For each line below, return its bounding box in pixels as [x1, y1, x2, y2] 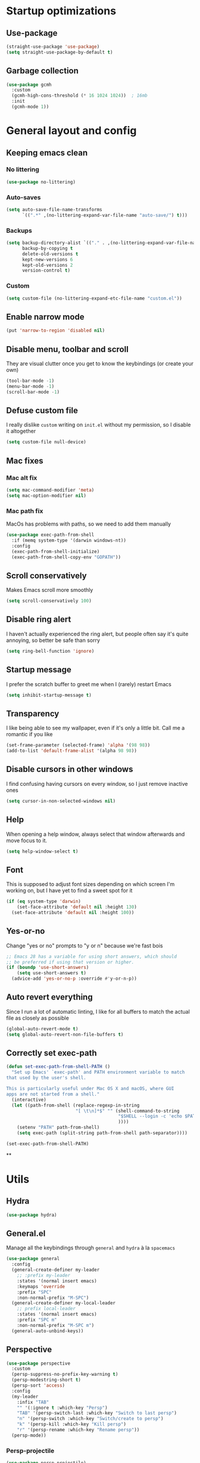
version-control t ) [21, 267, 70, 274]
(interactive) [11, 1097, 46, 1103]
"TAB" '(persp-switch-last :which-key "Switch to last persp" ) [17, 1410, 177, 1416]
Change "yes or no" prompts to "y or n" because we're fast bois [6, 942, 163, 949]
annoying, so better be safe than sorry [6, 637, 100, 644]
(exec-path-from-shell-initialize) [11, 548, 100, 554]
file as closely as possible [6, 1014, 70, 1021]
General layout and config [6, 124, 137, 138]
